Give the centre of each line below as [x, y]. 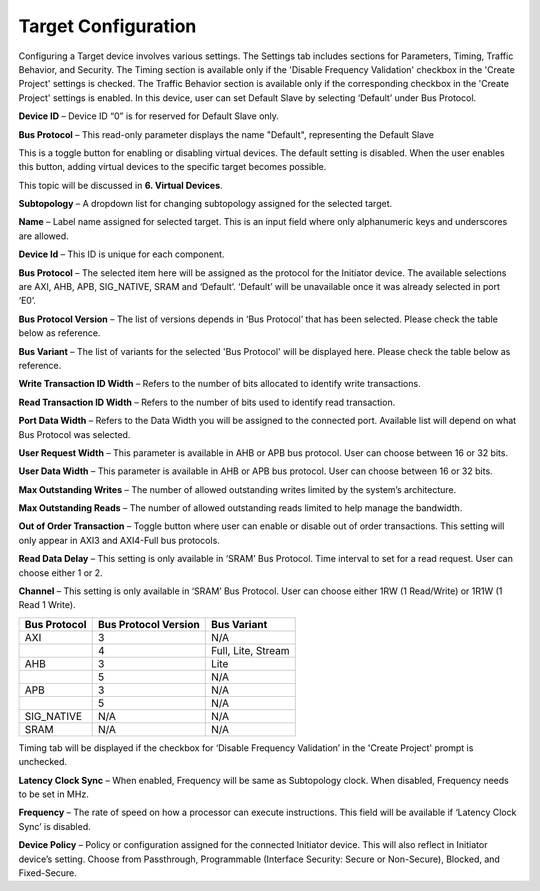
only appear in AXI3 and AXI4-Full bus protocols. [119, 540]
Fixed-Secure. [47, 872]
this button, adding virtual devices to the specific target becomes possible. [172, 167]
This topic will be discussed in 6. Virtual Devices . [121, 185]
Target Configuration [107, 26]
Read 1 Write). [47, 605]
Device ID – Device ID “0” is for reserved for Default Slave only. [149, 116]
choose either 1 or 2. [61, 572]
